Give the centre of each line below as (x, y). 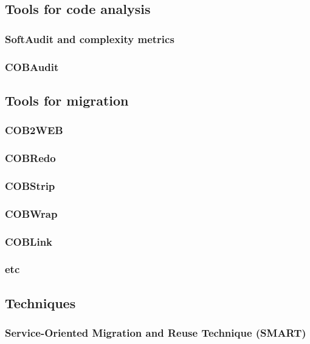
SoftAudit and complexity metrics (90, 39)
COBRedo (30, 158)
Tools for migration (67, 100)
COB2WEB (34, 130)
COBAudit (32, 66)
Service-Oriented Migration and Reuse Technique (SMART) (156, 333)
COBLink (29, 241)
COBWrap (31, 213)
